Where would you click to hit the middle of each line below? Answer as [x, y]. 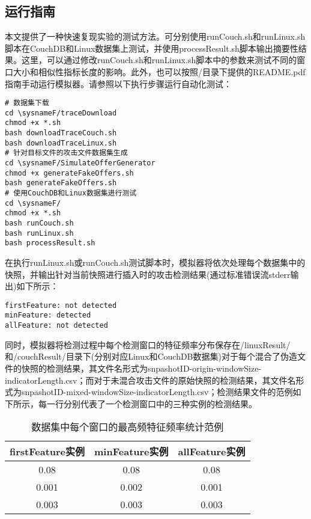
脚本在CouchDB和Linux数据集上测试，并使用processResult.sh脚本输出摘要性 [152, 48]
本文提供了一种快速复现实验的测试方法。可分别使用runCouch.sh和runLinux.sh [155, 36]
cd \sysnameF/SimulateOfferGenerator [80, 163]
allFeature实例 [212, 452]
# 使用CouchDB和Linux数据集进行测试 [71, 193]
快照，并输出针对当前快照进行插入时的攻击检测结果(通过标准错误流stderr [148, 274]
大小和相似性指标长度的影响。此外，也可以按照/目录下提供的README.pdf [159, 71]
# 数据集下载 [27, 103]
